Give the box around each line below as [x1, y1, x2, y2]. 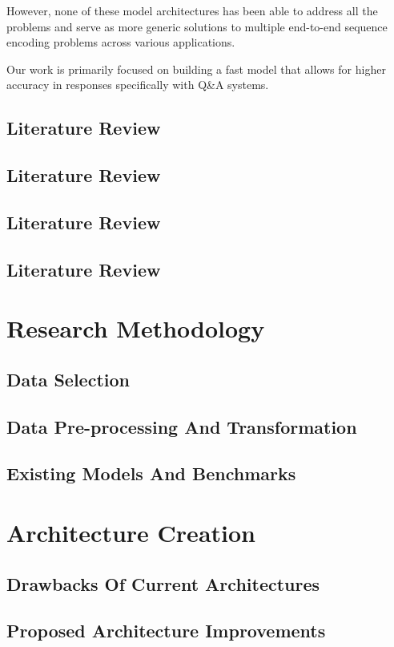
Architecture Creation [6, 516, 255, 548]
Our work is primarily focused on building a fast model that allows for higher [6, 60, 386, 77]
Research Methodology [6, 312, 265, 345]
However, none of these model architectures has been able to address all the [6, 2, 378, 18]
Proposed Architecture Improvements [6, 618, 326, 643]
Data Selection [6, 366, 130, 391]
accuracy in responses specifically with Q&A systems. [6, 76, 269, 93]
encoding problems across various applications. [6, 34, 235, 51]
